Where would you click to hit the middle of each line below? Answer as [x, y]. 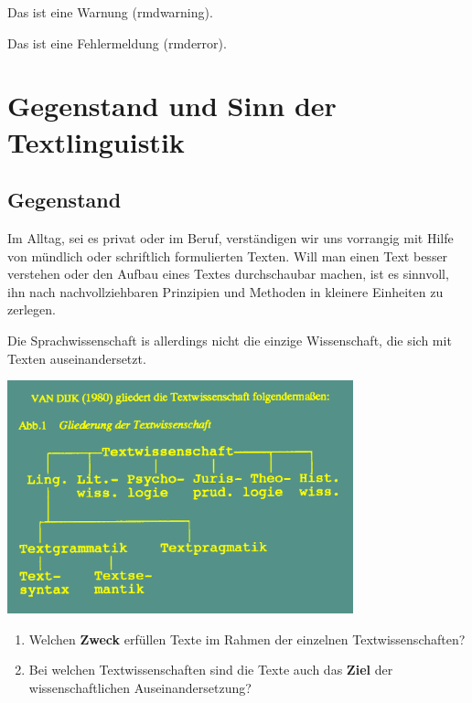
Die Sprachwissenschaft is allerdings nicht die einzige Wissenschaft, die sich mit [230, 340]
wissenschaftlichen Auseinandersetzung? [140, 687]
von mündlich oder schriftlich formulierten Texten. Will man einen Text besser [228, 256]
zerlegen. [32, 309]
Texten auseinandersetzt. [77, 358]
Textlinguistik [96, 141]
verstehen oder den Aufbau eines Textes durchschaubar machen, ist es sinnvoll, [228, 274]
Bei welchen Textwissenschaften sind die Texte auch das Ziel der [211, 670]
